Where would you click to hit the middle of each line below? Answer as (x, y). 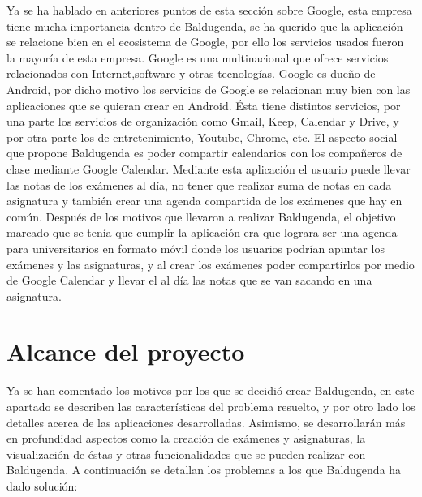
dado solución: (42, 485)
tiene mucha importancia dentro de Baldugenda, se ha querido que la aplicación (205, 26)
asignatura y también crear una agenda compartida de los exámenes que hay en (205, 201)
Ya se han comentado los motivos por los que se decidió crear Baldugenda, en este (211, 390)
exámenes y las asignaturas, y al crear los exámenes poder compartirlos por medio (211, 264)
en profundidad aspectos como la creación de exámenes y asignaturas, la (186, 438)
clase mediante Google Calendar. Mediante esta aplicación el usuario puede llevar (209, 168)
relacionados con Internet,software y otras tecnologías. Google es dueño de (191, 73)
